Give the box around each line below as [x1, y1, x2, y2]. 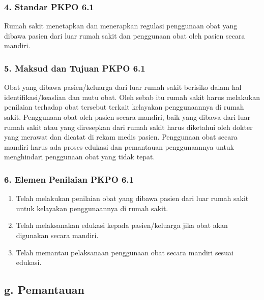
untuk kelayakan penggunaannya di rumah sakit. [16, 203, 168, 213]
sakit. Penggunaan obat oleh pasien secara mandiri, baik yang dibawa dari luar [4, 112, 251, 122]
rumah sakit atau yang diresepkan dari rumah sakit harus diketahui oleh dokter [4, 121, 253, 132]
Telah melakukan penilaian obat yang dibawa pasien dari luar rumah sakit [16, 193, 249, 204]
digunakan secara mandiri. [16, 229, 99, 240]
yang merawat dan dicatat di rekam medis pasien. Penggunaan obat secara [4, 131, 238, 142]
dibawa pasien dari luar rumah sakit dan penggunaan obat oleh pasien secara [4, 30, 245, 41]
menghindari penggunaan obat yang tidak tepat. [4, 151, 155, 162]
